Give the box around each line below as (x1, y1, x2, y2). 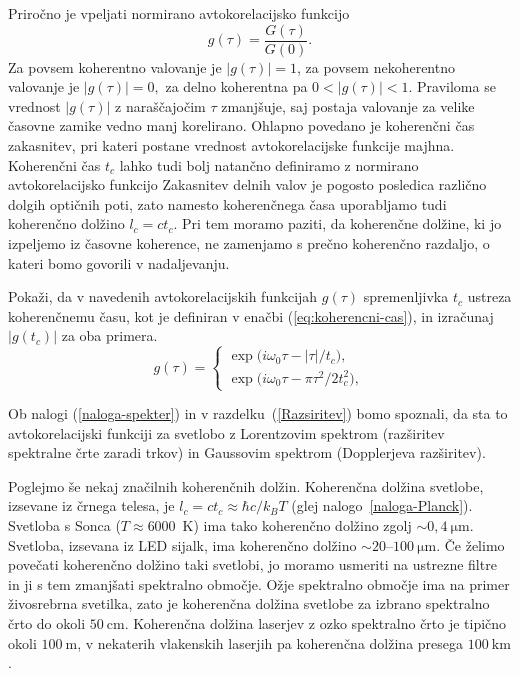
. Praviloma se (408, 76, 496, 97)
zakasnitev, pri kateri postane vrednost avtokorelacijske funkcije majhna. (8, 135, 455, 156)
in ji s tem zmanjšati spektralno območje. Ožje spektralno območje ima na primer (8, 573, 510, 594)
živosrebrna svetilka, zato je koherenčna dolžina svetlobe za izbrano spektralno (8, 593, 490, 614)
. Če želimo (436, 534, 505, 555)
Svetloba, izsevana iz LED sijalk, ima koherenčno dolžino (8, 534, 357, 555)
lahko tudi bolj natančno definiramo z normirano (119, 154, 419, 175)
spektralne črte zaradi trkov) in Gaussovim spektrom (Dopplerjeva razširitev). (8, 442, 486, 463)
